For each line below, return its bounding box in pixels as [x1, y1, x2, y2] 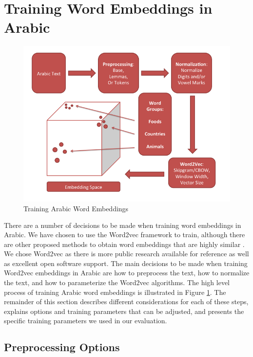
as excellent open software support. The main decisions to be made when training [4, 258, 248, 268]
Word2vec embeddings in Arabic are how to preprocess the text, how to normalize [4, 268, 250, 278]
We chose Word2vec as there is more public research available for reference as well [4, 248, 249, 259]
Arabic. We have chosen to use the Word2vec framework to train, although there [4, 229, 245, 240]
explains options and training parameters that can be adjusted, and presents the [4, 306, 244, 316]
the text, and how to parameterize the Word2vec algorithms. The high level [4, 277, 230, 288]
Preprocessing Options [4, 339, 120, 355]
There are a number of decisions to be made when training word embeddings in [4, 220, 241, 230]
